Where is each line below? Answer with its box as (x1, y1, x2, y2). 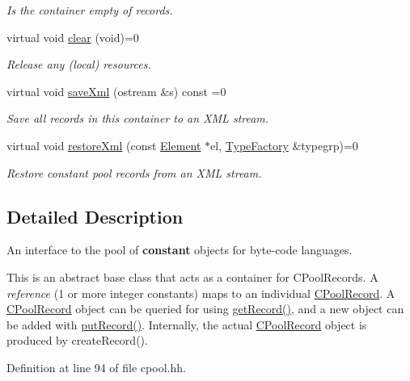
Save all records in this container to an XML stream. (6, 110, 269, 127)
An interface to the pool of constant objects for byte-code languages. (6, 241, 353, 258)
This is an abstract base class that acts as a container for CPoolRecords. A (6, 268, 378, 285)
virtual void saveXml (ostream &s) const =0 (6, 82, 226, 99)
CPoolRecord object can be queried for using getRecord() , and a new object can (6, 300, 404, 317)
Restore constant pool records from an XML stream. (6, 164, 262, 181)
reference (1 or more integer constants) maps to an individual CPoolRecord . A (6, 284, 395, 301)
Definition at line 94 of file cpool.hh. (6, 358, 186, 375)
